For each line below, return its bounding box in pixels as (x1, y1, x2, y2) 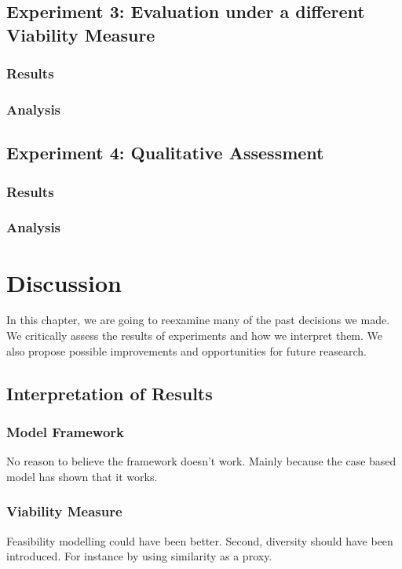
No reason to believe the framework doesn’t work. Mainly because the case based (6, 453, 397, 469)
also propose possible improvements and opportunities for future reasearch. (6, 342, 367, 359)
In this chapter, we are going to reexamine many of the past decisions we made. (6, 312, 390, 328)
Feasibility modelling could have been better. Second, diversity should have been (6, 532, 393, 549)
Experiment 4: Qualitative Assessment (6, 140, 324, 165)
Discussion (6, 266, 122, 298)
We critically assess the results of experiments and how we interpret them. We (6, 327, 383, 344)
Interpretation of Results (6, 381, 213, 405)
